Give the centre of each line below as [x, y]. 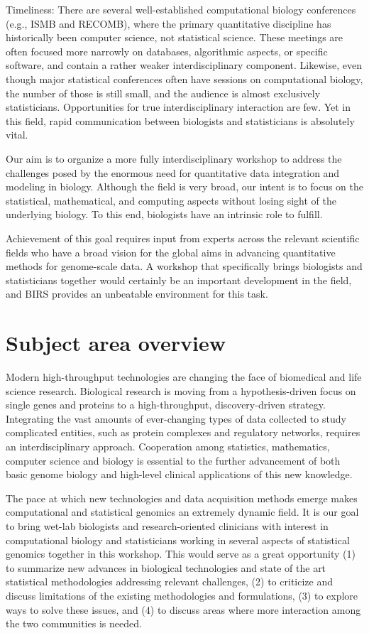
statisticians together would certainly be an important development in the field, [179, 280]
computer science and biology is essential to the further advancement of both [173, 460]
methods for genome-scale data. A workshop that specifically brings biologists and [184, 266]
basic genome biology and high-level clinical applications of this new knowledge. [179, 474]
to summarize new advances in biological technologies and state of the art [166, 567]
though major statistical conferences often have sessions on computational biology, [184, 79]
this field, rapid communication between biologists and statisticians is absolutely [180, 120]
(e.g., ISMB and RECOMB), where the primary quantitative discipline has [169, 23]
